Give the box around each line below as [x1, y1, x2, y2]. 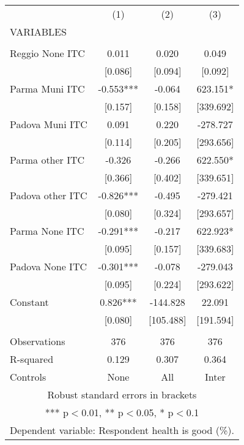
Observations [10, 334, 65, 348]
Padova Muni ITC [10, 117, 87, 131]
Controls [10, 370, 46, 384]
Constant [10, 295, 49, 309]
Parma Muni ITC [10, 82, 85, 96]
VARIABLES [10, 25, 67, 39]
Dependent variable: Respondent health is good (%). [10, 423, 234, 437]
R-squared [10, 352, 54, 366]
